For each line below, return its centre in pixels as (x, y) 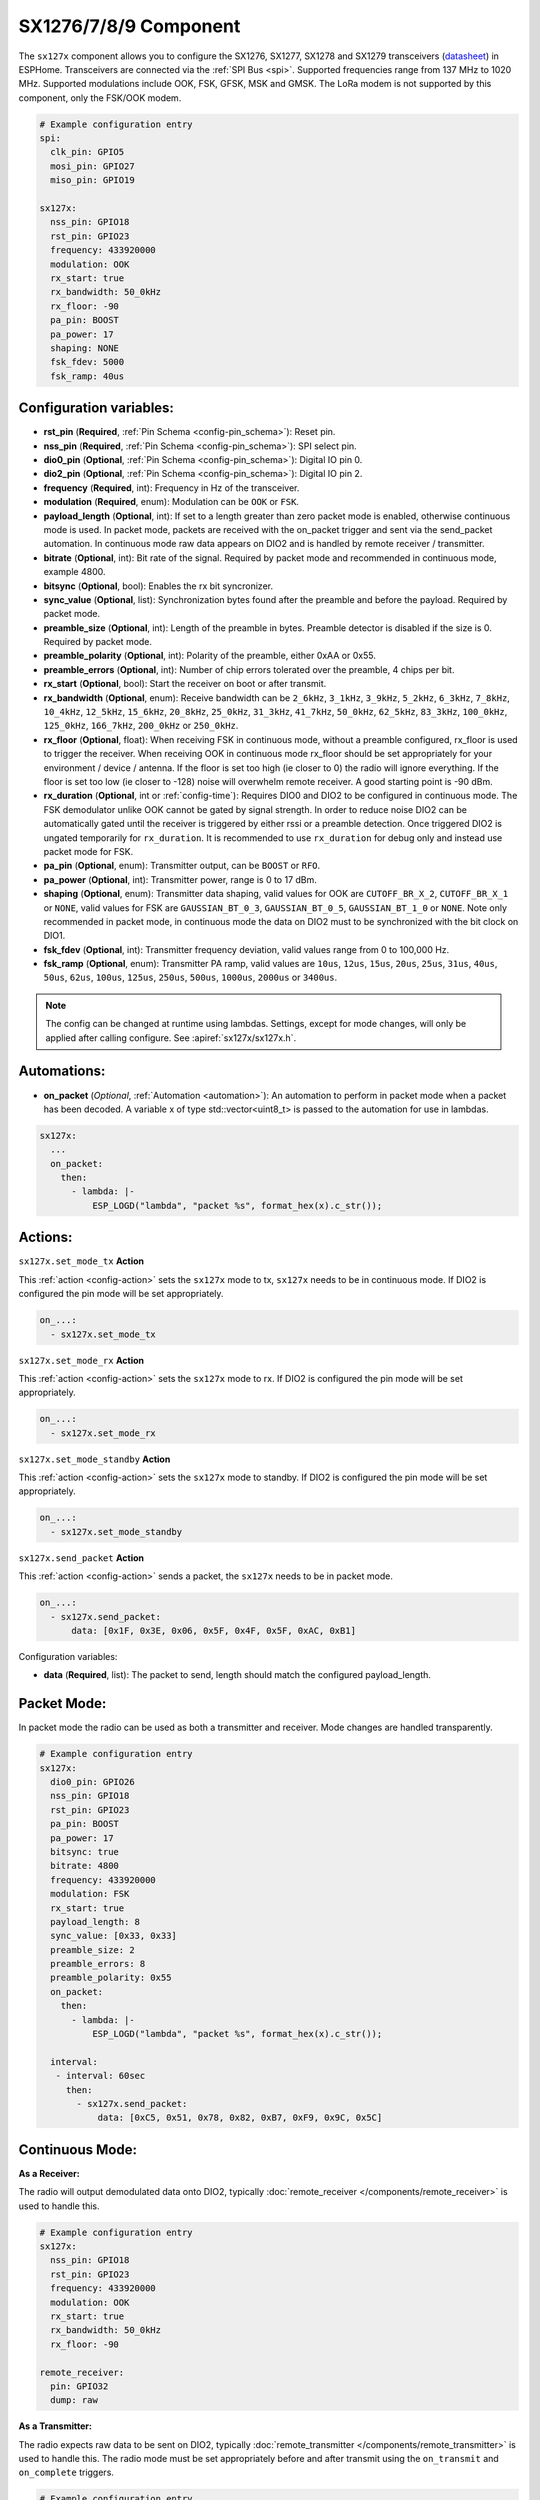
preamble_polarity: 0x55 (111, 1978)
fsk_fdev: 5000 (87, 362)
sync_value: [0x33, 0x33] (113, 1936)
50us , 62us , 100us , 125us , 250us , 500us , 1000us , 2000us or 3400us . (190, 977)
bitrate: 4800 (85, 1866)
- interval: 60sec (100, 2076)
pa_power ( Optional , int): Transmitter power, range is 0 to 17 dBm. (180, 879)
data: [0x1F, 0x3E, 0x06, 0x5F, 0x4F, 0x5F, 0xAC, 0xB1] (214, 1630)
